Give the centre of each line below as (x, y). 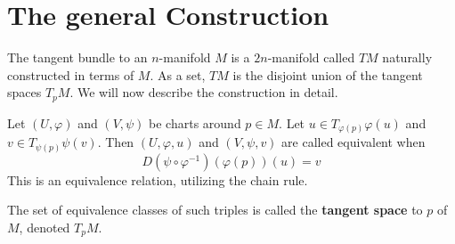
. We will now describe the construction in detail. (204, 92)
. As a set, (178, 74)
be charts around (195, 122)
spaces (24, 92)
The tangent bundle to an (77, 57)
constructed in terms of (71, 74)
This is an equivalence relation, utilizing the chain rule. (158, 179)
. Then (116, 142)
